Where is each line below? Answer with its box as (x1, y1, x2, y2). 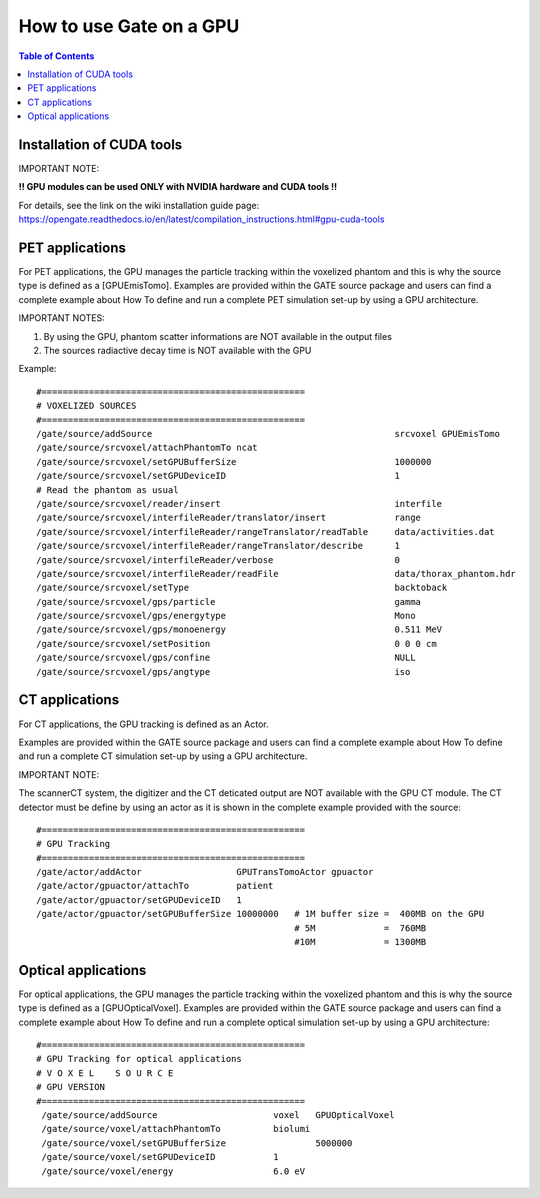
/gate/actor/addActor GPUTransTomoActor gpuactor (36, 866, 374, 878)
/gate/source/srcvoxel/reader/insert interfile (36, 498, 443, 509)
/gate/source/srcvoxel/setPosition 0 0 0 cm (36, 638, 437, 649)
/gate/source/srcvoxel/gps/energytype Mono (36, 610, 416, 622)
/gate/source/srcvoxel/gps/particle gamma (36, 596, 422, 607)
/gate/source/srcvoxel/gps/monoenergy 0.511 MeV (36, 624, 443, 635)
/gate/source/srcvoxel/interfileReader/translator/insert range (36, 512, 422, 524)
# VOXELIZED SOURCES (36, 400, 137, 412)
